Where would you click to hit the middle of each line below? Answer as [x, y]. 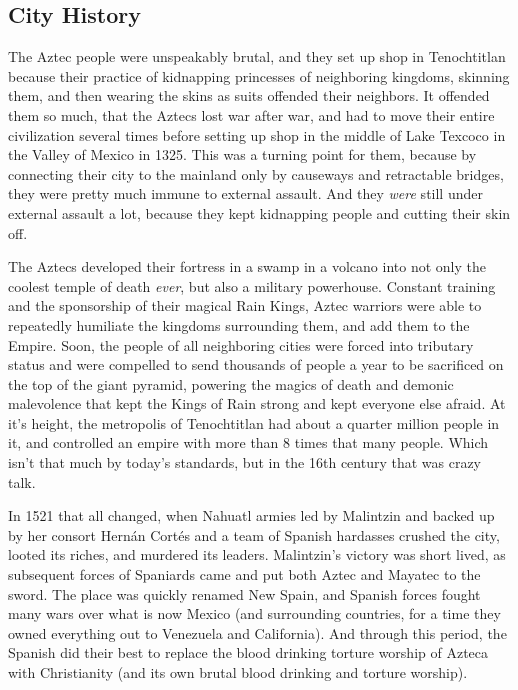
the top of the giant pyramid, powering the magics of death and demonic [231, 383]
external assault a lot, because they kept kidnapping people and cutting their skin [259, 212]
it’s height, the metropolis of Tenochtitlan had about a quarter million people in [254, 422]
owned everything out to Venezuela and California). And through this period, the [257, 632]
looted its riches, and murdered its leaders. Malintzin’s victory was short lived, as [257, 554]
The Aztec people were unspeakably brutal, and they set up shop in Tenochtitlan [257, 56]
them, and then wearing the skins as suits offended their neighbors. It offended [249, 95]
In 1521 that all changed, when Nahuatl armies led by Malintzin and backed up [251, 515]
